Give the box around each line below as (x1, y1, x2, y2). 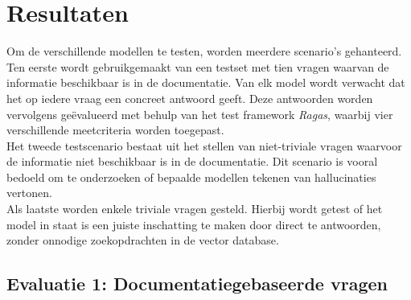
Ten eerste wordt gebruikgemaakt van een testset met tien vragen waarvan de (6, 58, 389, 75)
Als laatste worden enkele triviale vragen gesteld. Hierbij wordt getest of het (6, 200, 383, 217)
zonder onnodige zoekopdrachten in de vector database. (6, 232, 279, 249)
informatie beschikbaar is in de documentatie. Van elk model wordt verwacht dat (6, 74, 405, 91)
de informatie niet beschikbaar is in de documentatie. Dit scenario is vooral (6, 153, 378, 170)
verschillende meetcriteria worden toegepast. (6, 121, 224, 138)
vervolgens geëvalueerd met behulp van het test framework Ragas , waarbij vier (6, 105, 393, 122)
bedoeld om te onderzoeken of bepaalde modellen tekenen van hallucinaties (6, 168, 376, 185)
